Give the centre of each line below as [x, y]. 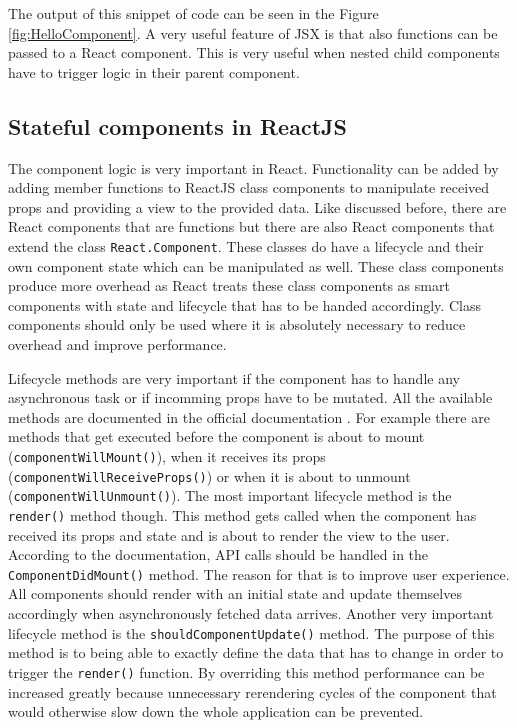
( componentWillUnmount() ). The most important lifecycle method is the [230, 495]
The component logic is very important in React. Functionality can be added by [253, 167]
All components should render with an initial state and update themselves [235, 593]
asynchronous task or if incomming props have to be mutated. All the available [250, 397]
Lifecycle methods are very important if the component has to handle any [234, 377]
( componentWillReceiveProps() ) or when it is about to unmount [209, 475]
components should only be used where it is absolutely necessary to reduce [237, 324]
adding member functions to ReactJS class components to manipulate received [249, 187]
